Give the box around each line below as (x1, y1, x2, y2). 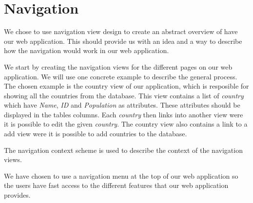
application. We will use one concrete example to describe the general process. (4, 71, 237, 81)
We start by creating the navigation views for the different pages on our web (4, 61, 233, 72)
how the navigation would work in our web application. (4, 45, 169, 55)
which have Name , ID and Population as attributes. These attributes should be (4, 100, 240, 110)
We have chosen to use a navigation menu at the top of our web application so (4, 170, 238, 181)
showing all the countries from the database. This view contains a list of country (4, 90, 244, 100)
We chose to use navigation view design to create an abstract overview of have (4, 26, 238, 37)
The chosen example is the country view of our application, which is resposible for (4, 81, 249, 91)
